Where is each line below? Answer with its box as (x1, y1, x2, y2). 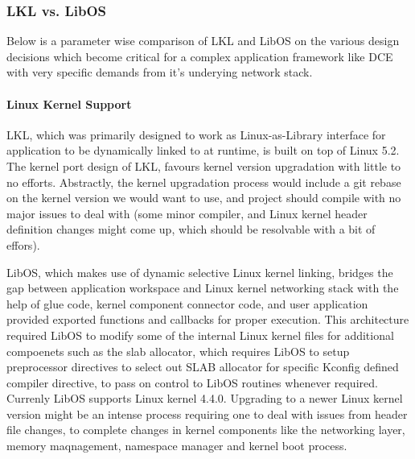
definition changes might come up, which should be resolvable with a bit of (6, 221, 376, 238)
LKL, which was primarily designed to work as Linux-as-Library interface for (6, 126, 386, 143)
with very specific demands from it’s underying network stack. (6, 64, 313, 81)
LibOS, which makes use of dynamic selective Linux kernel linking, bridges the (6, 263, 393, 280)
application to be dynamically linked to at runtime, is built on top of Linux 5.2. (6, 142, 400, 159)
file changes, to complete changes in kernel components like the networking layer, (6, 421, 405, 438)
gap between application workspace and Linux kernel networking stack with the (6, 279, 399, 296)
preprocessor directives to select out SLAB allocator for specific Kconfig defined (6, 358, 399, 375)
